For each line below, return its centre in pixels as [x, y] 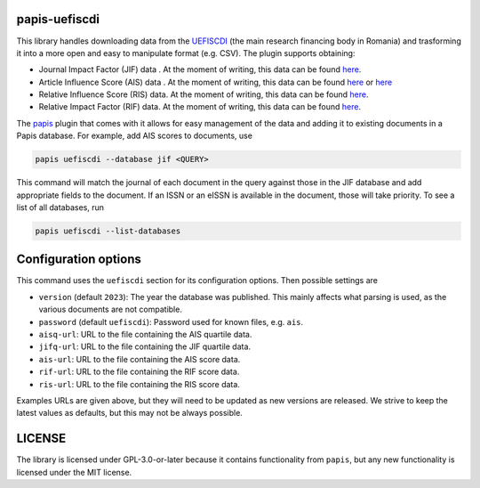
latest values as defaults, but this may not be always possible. [130, 413]
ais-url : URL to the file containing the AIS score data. [140, 359]
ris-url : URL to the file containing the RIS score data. [139, 384]
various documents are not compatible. [110, 309]
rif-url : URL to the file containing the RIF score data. [139, 372]
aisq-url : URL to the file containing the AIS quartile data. [145, 335]
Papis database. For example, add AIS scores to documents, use [135, 136]
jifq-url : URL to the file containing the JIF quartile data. [145, 346]
